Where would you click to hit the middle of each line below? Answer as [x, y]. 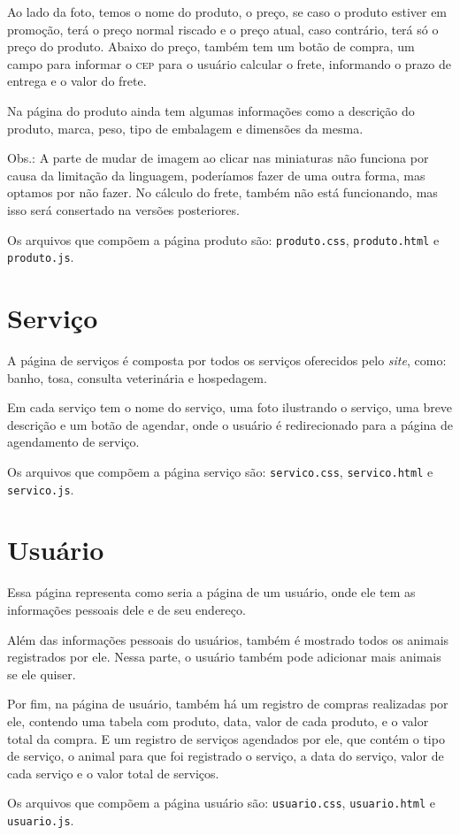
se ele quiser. [42, 674]
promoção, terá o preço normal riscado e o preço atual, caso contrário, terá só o [223, 29]
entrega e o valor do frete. [77, 81]
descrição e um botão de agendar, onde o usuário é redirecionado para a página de [230, 424]
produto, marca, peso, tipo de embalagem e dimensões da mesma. [185, 128]
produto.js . [41, 257]
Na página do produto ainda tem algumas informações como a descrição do [211, 110]
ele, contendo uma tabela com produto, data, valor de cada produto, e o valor [218, 720]
